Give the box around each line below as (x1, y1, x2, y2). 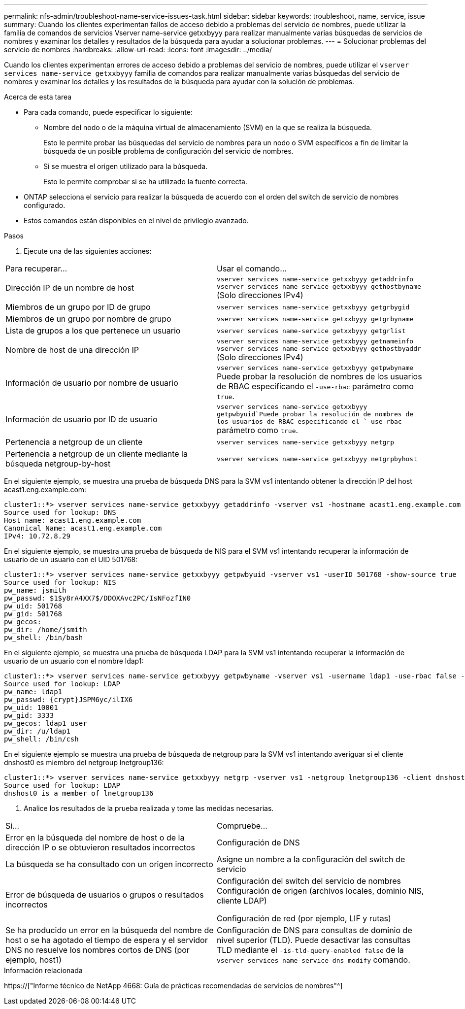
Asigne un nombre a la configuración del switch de (217, 854, 405, 864)
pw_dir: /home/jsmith (4, 626, 87, 634)
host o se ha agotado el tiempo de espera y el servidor (5, 935, 208, 945)
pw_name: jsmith (4, 586, 66, 594)
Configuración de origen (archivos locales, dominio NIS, (217, 886, 424, 896)
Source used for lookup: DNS (4, 508, 116, 516)
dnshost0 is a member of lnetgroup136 (4, 789, 154, 797)
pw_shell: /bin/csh (4, 735, 79, 743)
